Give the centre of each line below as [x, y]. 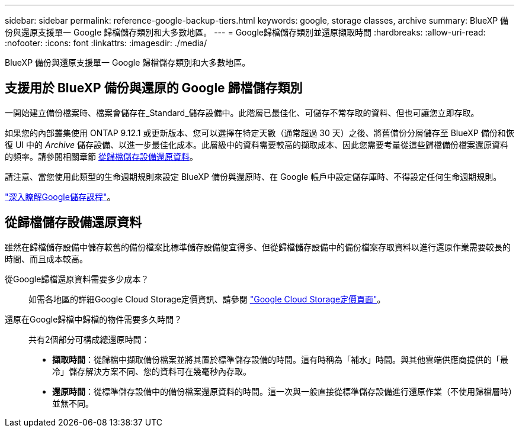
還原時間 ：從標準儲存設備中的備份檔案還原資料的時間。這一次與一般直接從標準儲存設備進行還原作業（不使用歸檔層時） [282, 391]
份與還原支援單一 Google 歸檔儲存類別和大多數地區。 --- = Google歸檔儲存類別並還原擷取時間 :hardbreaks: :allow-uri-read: [245, 32]
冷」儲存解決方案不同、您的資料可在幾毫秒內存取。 [152, 371]
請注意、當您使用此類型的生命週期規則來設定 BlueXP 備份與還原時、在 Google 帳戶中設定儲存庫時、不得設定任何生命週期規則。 [253, 176]
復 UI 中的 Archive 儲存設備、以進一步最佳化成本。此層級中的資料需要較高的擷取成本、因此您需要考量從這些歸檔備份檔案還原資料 [257, 144]
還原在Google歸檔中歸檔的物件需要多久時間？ [94, 319]
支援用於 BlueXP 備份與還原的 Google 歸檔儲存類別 [154, 88]
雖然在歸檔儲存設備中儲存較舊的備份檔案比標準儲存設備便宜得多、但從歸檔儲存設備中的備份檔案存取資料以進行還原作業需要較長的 [258, 247]
